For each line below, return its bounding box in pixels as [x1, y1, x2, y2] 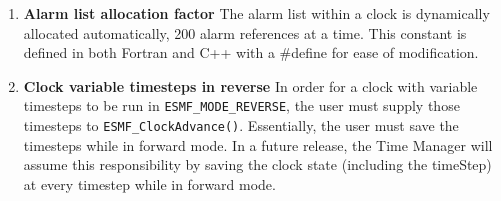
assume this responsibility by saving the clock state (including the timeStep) [23, 154, 492, 175]
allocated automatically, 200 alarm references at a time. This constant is [23, 22, 467, 43]
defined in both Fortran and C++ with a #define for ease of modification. [23, 42, 479, 63]
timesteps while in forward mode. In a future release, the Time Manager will [23, 134, 493, 155]
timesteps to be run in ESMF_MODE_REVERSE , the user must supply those [23, 95, 460, 116]
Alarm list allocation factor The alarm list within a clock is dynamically [23, 3, 490, 23]
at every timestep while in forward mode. [23, 173, 276, 194]
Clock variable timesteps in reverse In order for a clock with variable [23, 75, 478, 96]
